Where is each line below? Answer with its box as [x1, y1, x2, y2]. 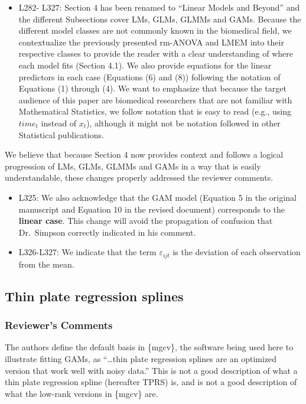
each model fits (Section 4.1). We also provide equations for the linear [18, 58, 272, 71]
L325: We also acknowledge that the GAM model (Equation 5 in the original [18, 191, 297, 203]
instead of [41, 116, 77, 129]
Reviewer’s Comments [5, 318, 113, 333]
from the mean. [18, 258, 74, 270]
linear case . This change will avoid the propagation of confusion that [18, 214, 273, 227]
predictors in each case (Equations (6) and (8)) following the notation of [18, 70, 281, 83]
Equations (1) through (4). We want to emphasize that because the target [18, 82, 287, 95]
